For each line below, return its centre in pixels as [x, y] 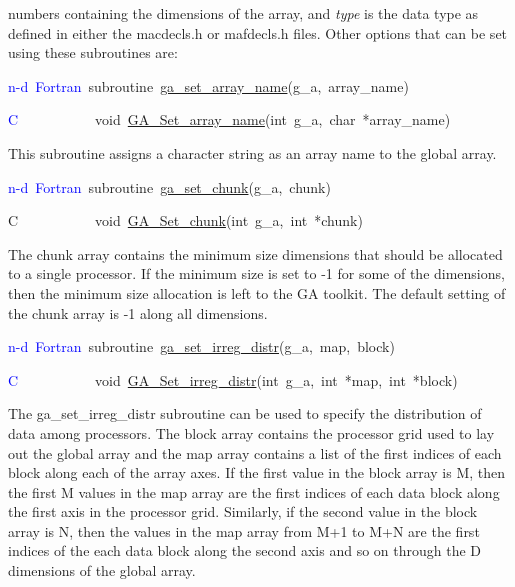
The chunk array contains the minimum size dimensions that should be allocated [255, 253]
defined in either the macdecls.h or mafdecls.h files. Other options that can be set [258, 32]
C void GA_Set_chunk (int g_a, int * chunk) [185, 220]
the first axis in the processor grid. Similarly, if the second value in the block [243, 511]
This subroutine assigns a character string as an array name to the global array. [252, 152]
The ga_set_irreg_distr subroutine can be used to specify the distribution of [245, 413]
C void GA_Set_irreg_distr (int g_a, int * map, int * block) [233, 379]
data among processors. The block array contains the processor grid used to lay [251, 432]
